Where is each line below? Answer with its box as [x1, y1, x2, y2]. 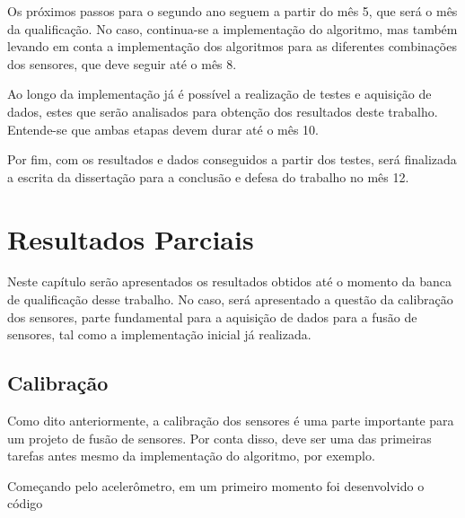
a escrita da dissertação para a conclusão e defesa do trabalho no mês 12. [7, 167, 409, 186]
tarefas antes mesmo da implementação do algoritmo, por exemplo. [7, 446, 375, 465]
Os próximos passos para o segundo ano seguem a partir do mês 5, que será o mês [7, 2, 458, 20]
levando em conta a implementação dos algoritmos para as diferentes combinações [7, 37, 457, 56]
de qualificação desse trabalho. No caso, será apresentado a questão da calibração [7, 290, 453, 309]
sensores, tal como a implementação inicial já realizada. [7, 325, 311, 344]
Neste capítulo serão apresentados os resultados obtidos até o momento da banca [7, 272, 452, 291]
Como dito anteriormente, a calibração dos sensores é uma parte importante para [7, 411, 454, 430]
